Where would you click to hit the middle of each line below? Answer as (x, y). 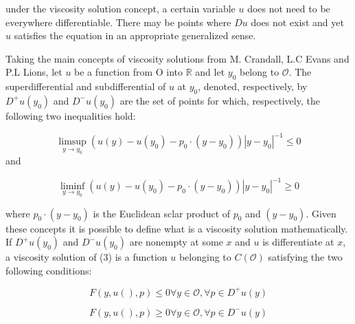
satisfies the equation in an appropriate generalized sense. (135, 35)
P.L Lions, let (34, 72)
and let (210, 72)
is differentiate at (298, 242)
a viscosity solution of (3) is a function (87, 257)
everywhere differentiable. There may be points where (118, 22)
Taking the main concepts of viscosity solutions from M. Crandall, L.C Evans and (177, 58)
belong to (259, 72)
